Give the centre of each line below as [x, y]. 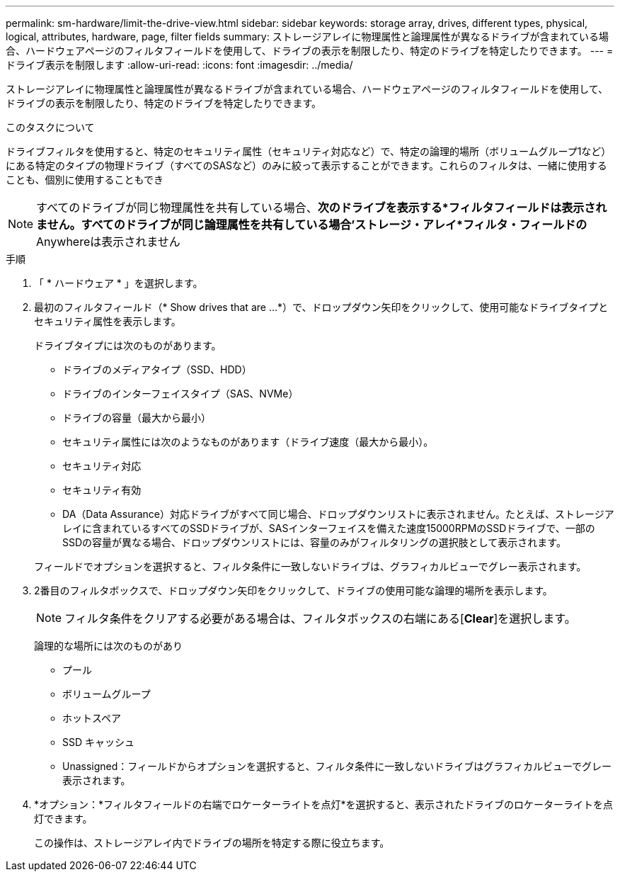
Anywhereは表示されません [108, 242]
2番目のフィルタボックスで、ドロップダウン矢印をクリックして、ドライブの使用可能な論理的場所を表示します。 [293, 590]
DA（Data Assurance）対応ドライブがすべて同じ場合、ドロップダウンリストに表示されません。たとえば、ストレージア [338, 514]
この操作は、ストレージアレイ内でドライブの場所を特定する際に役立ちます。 [212, 843]
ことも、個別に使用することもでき [85, 180]
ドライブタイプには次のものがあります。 [128, 345]
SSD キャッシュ [99, 742]
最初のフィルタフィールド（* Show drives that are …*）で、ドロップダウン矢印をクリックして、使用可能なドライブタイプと [321, 307]
